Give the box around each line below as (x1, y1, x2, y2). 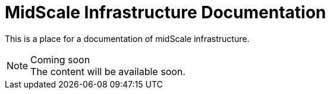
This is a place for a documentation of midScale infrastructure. (5, 33, 250, 44)
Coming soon (30, 53, 90, 66)
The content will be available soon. (30, 65, 186, 77)
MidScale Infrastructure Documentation (5, 2, 326, 22)
